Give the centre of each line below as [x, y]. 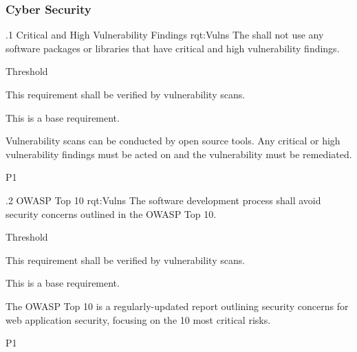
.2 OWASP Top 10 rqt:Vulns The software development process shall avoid [163, 200]
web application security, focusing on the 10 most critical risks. [138, 319]
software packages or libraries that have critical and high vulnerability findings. [173, 48]
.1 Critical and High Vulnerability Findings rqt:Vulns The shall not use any [165, 35]
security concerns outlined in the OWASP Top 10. [111, 213]
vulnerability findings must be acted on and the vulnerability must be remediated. [179, 154]
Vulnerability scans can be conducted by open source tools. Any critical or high [173, 141]
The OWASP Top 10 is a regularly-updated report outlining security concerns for [177, 306]
